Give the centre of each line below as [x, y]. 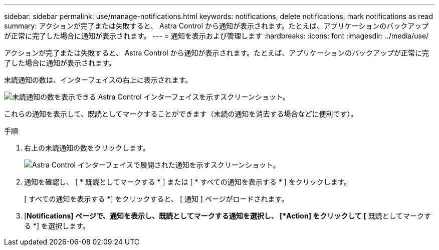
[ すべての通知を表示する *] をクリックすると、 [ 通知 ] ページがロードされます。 [156, 199]
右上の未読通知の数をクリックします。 [87, 148]
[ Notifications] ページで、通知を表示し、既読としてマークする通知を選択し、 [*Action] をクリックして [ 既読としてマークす [228, 216]
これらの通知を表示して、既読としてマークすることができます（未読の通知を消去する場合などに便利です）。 [181, 114]
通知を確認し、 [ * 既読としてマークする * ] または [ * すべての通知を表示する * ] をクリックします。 [188, 182]
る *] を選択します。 [57, 226]
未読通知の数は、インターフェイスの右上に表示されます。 [98, 80]
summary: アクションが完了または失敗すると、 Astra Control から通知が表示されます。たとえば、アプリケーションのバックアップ [216, 26]
